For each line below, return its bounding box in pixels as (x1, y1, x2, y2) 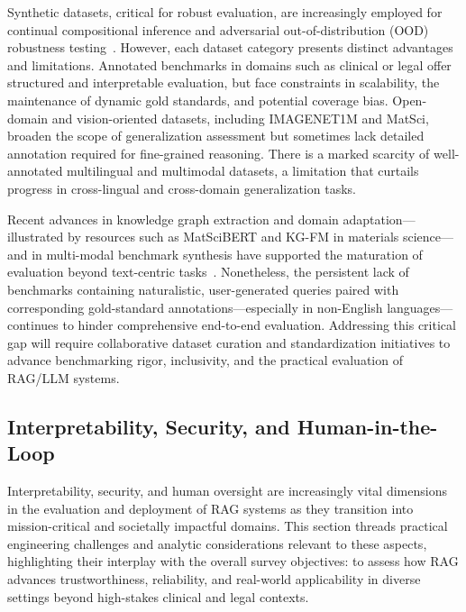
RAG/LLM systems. (7, 368, 120, 387)
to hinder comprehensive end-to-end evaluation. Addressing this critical (62, 315, 456, 334)
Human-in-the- (297, 412, 438, 440)
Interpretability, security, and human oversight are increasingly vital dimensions (7, 481, 447, 500)
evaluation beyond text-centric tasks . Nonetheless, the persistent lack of (7, 262, 409, 281)
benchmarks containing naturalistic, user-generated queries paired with (7, 279, 399, 298)
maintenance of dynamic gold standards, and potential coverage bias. (7, 90, 388, 109)
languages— (387, 297, 453, 316)
